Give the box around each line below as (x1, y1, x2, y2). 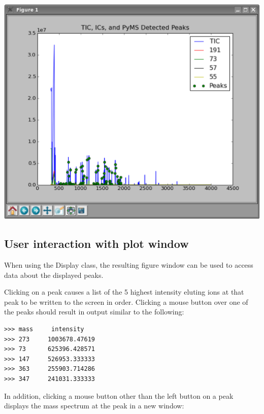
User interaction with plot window (4, 236, 189, 251)
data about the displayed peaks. (4, 269, 104, 280)
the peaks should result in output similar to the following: (4, 306, 184, 317)
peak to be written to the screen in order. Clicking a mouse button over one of (4, 296, 248, 307)
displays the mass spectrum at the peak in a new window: (4, 400, 184, 411)
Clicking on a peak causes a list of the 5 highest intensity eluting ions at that (4, 286, 244, 297)
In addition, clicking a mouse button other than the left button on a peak (4, 390, 234, 401)
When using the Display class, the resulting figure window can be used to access (4, 260, 253, 270)
